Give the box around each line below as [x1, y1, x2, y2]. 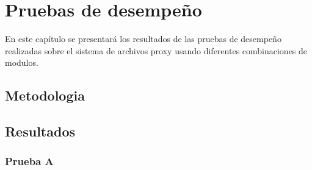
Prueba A [5, 154, 54, 169]
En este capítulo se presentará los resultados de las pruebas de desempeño [5, 32, 281, 45]
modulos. [5, 56, 38, 69]
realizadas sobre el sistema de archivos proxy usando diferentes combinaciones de [5, 44, 308, 57]
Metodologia [5, 86, 85, 105]
